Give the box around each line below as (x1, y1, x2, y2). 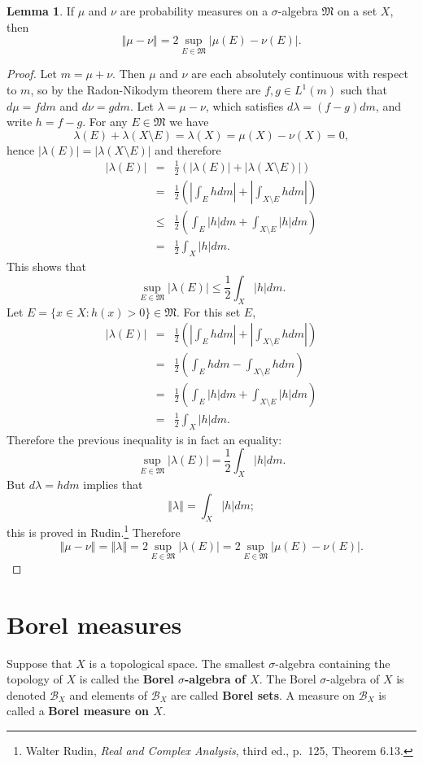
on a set (337, 2, 377, 19)
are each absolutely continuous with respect (191, 65, 408, 82)
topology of (7, 670, 63, 688)
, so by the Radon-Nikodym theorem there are (30, 81, 261, 98)
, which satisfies (205, 97, 284, 114)
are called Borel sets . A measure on (171, 686, 355, 703)
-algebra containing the (275, 654, 390, 671)
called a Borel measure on (7, 702, 149, 719)
